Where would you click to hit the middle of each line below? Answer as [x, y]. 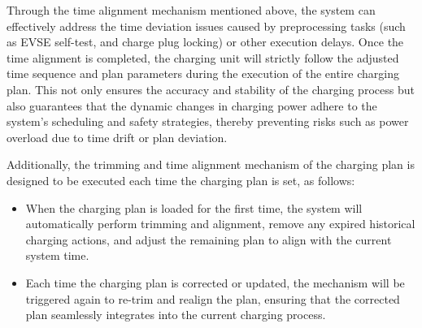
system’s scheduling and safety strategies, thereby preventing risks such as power [208, 121]
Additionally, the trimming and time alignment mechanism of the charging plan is [211, 164]
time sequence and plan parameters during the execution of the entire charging [203, 73]
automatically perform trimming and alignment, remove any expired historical [220, 224]
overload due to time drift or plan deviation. [117, 137]
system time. [57, 255]
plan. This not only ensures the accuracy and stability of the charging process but [211, 89]
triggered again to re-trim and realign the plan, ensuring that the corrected [213, 298]
